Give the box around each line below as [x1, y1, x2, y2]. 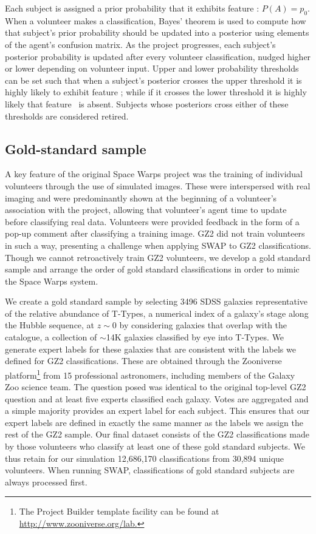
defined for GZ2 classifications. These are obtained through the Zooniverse [5, 354, 282, 367]
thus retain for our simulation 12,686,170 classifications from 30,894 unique [5, 451, 284, 464]
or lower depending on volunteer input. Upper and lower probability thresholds [5, 62, 299, 75]
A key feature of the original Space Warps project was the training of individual [5, 167, 303, 180]
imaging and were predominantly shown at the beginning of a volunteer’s [5, 191, 277, 204]
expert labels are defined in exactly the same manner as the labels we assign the [5, 416, 303, 428]
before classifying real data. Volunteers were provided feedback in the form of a [5, 215, 300, 228]
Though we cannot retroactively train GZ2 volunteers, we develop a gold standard [5, 251, 311, 263]
